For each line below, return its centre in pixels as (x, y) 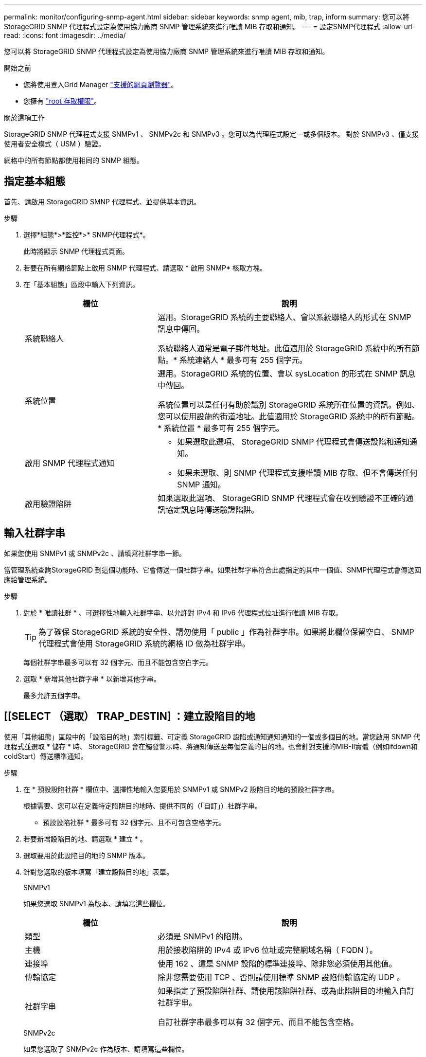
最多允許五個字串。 (54, 695)
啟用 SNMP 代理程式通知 (70, 463)
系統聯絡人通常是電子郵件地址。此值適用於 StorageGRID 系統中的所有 (285, 348)
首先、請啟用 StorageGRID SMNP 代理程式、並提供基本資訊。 (102, 201)
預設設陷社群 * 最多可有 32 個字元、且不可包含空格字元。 (134, 822)
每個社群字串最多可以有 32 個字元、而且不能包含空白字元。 (118, 662)
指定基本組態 (35, 181)
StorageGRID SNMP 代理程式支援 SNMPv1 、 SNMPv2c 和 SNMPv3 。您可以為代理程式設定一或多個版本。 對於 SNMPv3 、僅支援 (211, 134)
